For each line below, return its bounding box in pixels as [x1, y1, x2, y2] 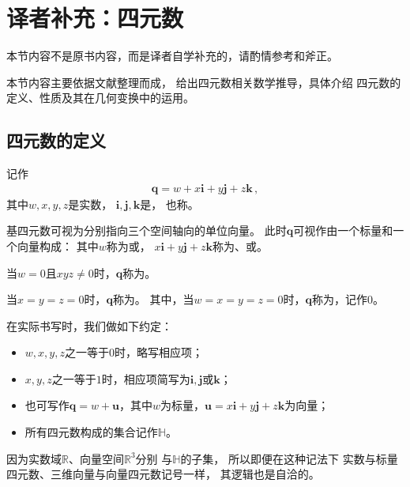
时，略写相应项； [114, 344, 203, 361]
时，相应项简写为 [101, 370, 190, 387]
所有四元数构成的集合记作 [24, 424, 158, 440]
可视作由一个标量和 [293, 222, 393, 239]
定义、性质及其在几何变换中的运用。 [6, 89, 194, 106]
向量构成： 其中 [17, 237, 99, 254]
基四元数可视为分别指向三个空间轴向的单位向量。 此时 [6, 222, 287, 239]
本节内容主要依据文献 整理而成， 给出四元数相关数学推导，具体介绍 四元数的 [6, 74, 401, 90]
